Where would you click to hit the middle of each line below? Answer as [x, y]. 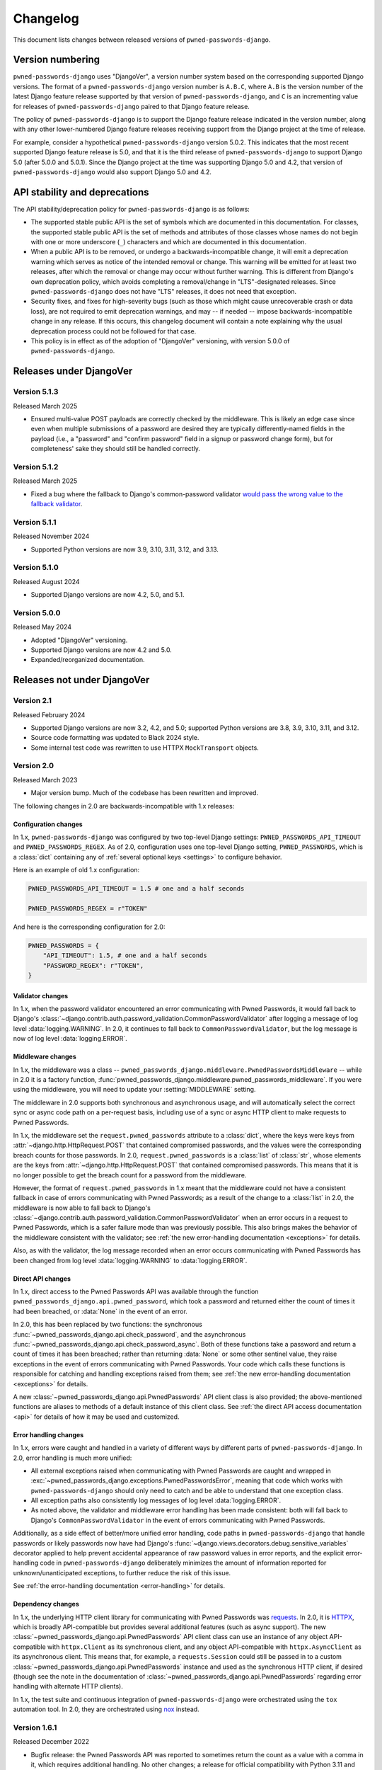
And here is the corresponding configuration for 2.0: [89, 927]
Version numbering [57, 60]
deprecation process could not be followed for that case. [114, 331]
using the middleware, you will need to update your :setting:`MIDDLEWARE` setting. [134, 1090]
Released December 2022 [51, 1742]
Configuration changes [48, 824]
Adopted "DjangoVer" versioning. [79, 640]
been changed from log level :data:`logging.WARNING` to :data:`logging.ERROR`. [130, 1260]
